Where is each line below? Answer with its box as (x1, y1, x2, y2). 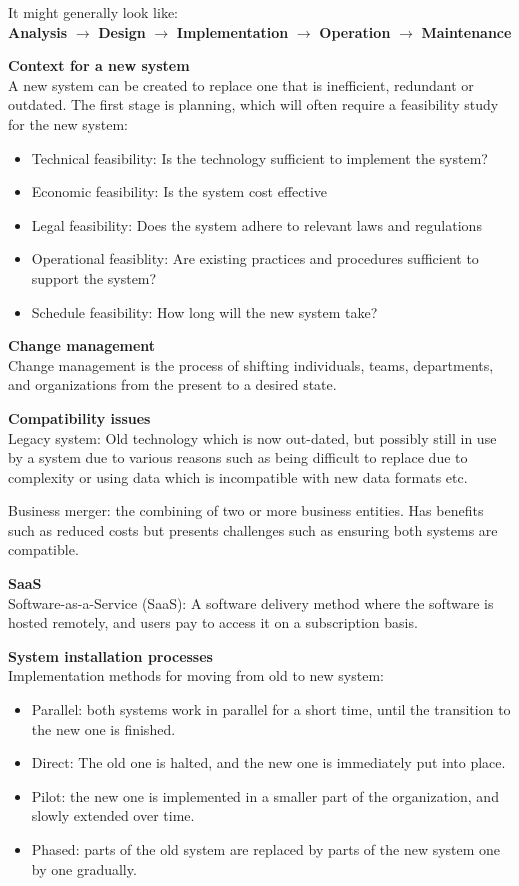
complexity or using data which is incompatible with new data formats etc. (8, 466, 468, 487)
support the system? (31, 267, 157, 288)
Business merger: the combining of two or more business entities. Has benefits (8, 500, 484, 521)
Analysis (8, 21, 68, 42)
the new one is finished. (31, 718, 176, 739)
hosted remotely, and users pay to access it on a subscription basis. (8, 612, 418, 633)
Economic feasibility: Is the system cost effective (31, 181, 328, 202)
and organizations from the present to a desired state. (8, 374, 337, 395)
